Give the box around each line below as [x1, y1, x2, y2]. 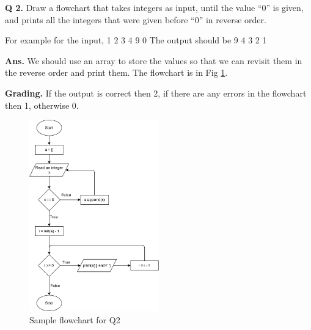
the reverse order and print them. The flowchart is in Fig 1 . [5, 66, 228, 79]
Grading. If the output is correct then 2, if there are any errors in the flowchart [5, 86, 307, 99]
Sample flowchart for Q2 [29, 313, 120, 326]
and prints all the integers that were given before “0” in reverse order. [5, 13, 266, 26]
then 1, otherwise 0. [5, 98, 79, 111]
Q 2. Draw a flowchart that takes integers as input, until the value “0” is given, [5, 1, 304, 13]
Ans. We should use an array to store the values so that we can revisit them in [5, 54, 302, 67]
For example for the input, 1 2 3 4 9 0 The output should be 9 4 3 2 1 [5, 34, 267, 46]
